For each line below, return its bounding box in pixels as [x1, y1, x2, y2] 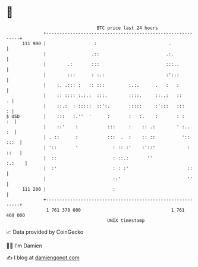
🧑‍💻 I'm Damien [6, 242, 43, 249]
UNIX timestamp [107, 217, 145, 224]
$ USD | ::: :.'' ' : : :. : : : [6, 113, 185, 120]
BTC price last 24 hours [96, 25, 159, 31]
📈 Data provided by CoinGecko [6, 228, 84, 235]
